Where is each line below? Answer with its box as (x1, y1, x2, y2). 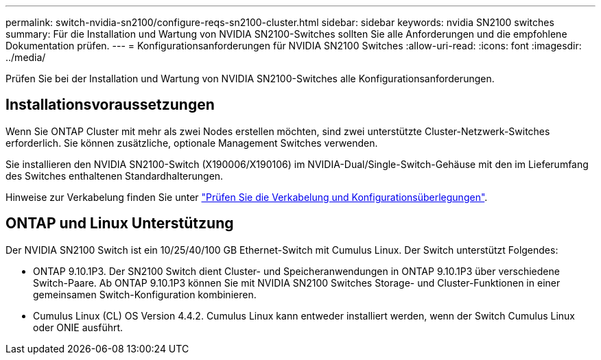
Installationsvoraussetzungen (5, 96, 215, 114)
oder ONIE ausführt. (33, 321, 123, 333)
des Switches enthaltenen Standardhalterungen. (5, 169, 224, 182)
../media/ (5, 51, 46, 63)
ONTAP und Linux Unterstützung (5, 215, 234, 232)
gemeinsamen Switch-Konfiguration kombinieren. (33, 288, 257, 300)
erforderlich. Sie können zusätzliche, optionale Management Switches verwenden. (5, 136, 378, 149)
